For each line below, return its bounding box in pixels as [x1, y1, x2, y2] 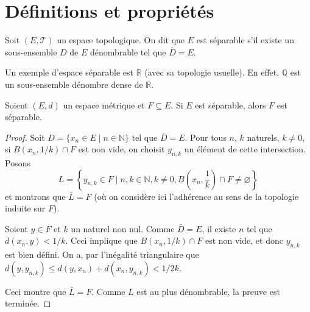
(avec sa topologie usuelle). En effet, [144, 66, 280, 79]
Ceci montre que [5, 285, 66, 297]
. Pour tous [185, 130, 227, 143]
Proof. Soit [5, 130, 45, 143]
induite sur [5, 202, 46, 214]
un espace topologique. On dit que [57, 34, 185, 46]
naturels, [247, 130, 280, 143]
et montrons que [5, 190, 66, 202]
